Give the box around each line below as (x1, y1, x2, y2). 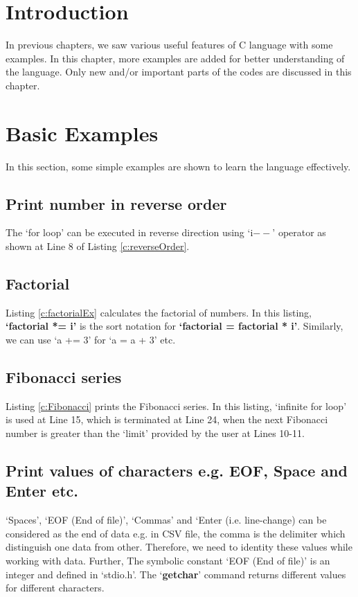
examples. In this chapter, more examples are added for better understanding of (6, 51, 345, 65)
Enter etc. (6, 480, 78, 501)
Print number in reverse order (6, 193, 227, 214)
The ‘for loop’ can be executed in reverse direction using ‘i (6, 225, 253, 240)
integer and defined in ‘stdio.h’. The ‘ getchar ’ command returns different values (6, 567, 346, 581)
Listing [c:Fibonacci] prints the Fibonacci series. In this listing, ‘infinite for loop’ (6, 398, 347, 413)
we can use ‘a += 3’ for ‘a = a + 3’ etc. (6, 332, 176, 346)
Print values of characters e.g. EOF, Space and (6, 459, 348, 481)
